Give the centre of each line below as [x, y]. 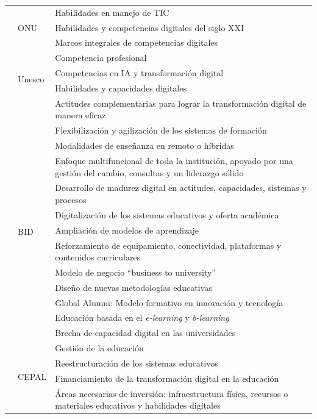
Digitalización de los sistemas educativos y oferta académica [167, 214]
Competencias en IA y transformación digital [139, 73]
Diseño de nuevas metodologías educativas [134, 287]
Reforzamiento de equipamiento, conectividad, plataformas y [168, 245]
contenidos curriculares [98, 257]
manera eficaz [80, 115]
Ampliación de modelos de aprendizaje [127, 230]
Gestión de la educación [99, 348]
